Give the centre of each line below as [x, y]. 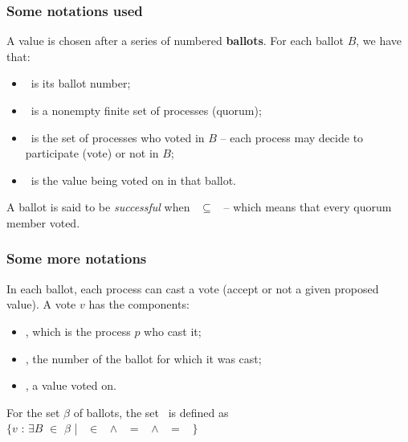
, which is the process [78, 331]
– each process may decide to [292, 137]
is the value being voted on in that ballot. [134, 180]
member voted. [43, 222]
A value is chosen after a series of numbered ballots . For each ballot [175, 41]
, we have [379, 41]
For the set [33, 412]
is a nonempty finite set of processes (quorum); [146, 110]
